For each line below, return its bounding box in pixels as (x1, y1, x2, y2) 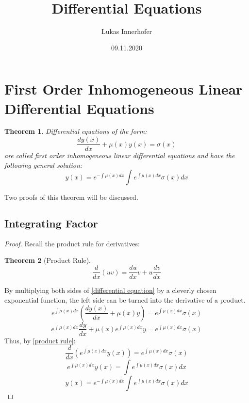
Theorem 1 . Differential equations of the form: (4, 126, 147, 136)
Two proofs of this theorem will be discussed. (4, 192, 138, 202)
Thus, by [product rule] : (4, 335, 76, 345)
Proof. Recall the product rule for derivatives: (4, 239, 140, 249)
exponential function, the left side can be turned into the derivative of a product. (4, 294, 246, 305)
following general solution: (4, 160, 83, 170)
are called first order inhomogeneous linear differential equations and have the (4, 150, 235, 161)
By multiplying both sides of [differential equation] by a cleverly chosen (4, 285, 216, 295)
